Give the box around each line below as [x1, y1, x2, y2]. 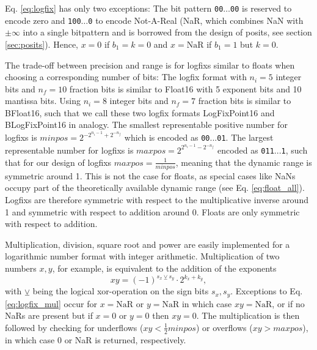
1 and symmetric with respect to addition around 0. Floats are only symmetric [5, 205, 300, 218]
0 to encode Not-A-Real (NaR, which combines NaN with [88, 13, 304, 26]
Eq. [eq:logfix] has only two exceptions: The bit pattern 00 [5, 2, 224, 14]
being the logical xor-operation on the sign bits [32, 285, 209, 297]
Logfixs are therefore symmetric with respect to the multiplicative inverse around [5, 193, 308, 206]
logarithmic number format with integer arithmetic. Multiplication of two [5, 250, 280, 262]
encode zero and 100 [5, 13, 81, 26]
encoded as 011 [217, 143, 274, 156]
